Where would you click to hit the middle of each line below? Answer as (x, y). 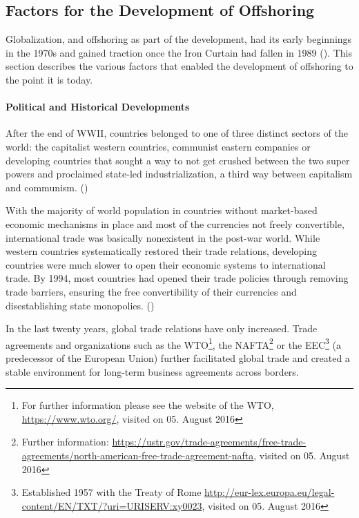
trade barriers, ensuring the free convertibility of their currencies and (151, 291)
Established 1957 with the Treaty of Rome (111, 492)
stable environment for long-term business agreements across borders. (152, 371)
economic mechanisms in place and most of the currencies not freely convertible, (175, 223)
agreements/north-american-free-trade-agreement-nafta (138, 455)
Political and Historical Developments (98, 107)
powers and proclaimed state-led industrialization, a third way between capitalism (179, 174)
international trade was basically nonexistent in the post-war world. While (163, 237)
